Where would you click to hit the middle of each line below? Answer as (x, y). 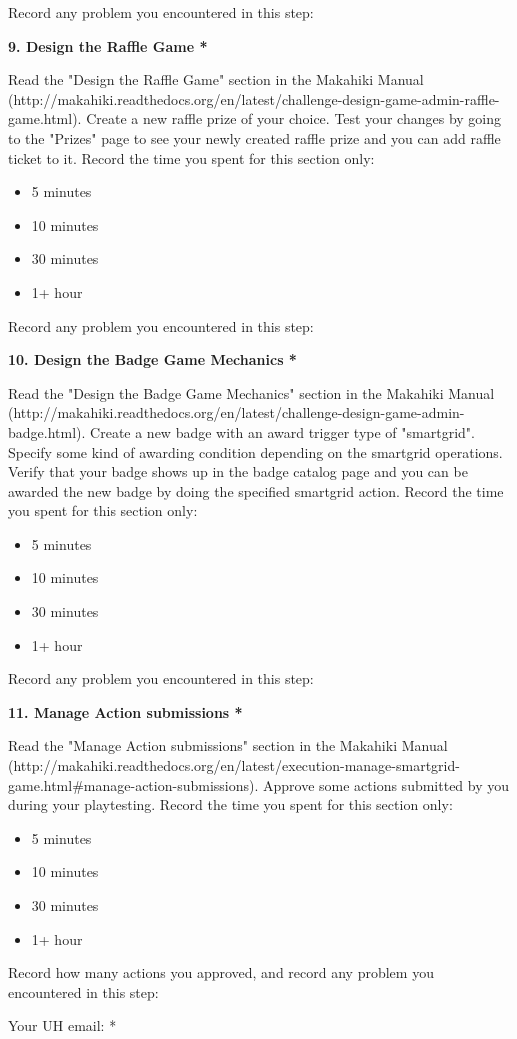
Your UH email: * (62, 1025)
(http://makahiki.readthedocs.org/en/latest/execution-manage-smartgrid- (234, 765)
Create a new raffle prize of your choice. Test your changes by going (294, 118)
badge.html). (47, 431)
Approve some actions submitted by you (386, 784)
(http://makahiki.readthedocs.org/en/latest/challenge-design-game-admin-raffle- (254, 98)
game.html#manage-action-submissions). (133, 784)
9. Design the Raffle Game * (108, 45)
